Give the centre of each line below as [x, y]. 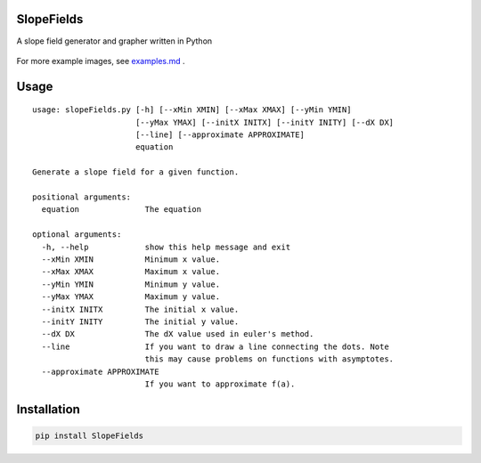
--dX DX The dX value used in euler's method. [178, 334]
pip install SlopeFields [90, 435]
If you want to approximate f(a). [220, 384]
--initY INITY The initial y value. [140, 321]
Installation [48, 409]
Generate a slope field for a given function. [136, 172]
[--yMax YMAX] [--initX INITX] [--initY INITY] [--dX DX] [265, 122]
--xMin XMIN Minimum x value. [131, 260]
